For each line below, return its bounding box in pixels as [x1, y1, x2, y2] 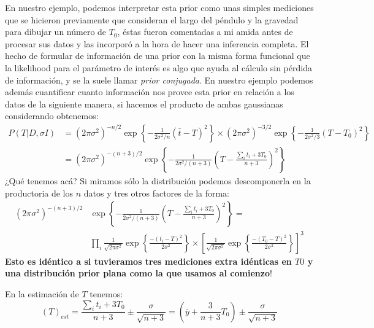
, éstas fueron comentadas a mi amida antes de [117, 25, 293, 38]
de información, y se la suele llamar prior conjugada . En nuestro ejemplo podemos [5, 73, 313, 86]
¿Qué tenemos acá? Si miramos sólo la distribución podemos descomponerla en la [5, 174, 311, 187]
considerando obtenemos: [5, 109, 99, 122]
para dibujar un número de [5, 25, 107, 38]
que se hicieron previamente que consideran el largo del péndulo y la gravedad [5, 13, 299, 26]
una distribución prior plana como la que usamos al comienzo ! [5, 267, 272, 279]
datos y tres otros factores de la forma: [83, 186, 230, 199]
